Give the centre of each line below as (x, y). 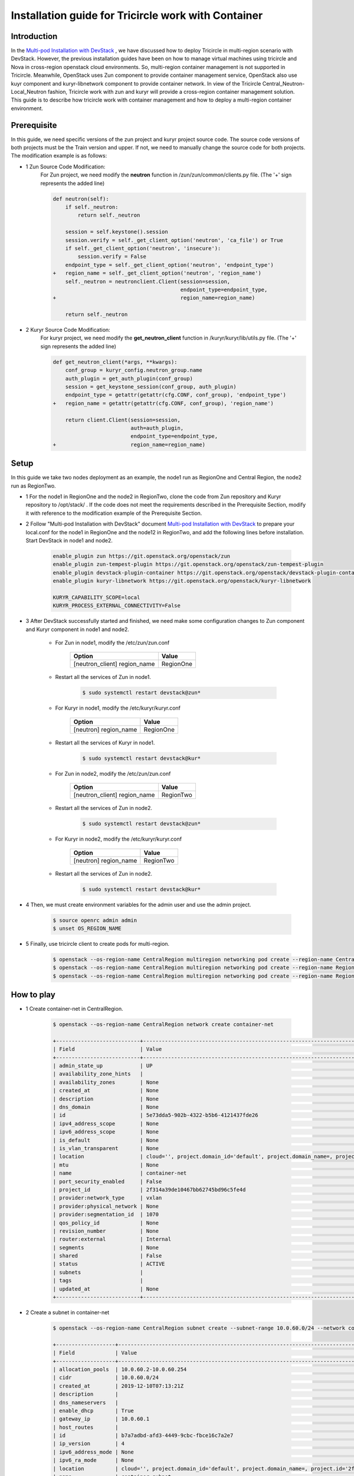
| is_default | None (106, 1140)
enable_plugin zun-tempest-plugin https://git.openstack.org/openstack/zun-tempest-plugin (188, 564)
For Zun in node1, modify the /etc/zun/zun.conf (112, 643)
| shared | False (107, 1256)
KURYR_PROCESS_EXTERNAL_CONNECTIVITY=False (117, 606)
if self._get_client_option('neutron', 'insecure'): (143, 248)
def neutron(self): (81, 199)
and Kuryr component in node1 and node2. (78, 629)
